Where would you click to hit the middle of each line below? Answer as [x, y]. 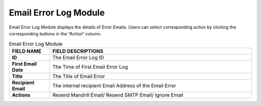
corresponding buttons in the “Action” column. [55, 33]
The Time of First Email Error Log [90, 67]
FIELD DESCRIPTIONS [78, 51]
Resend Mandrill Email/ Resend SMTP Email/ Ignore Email [118, 95]
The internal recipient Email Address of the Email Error [115, 86]
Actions [21, 95]
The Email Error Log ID [78, 57]
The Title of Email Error [79, 76]
